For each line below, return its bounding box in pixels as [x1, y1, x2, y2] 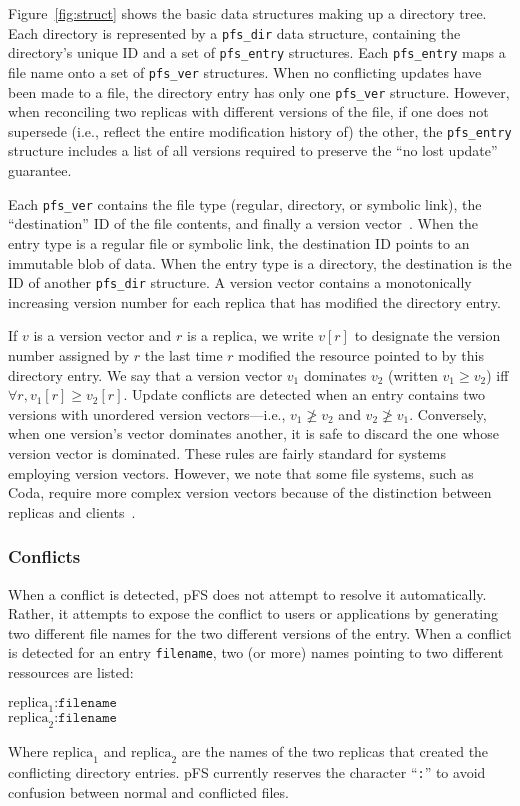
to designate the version [354, 325, 501, 346]
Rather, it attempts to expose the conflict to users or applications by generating [8, 603, 498, 624]
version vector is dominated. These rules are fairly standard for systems [8, 442, 446, 463]
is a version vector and [33, 325, 172, 346]
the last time [144, 344, 223, 365]
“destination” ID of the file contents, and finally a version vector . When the [8, 213, 478, 234]
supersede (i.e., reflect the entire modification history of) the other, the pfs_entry [8, 120, 512, 141]
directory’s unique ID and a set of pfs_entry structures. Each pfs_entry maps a [8, 42, 506, 63]
